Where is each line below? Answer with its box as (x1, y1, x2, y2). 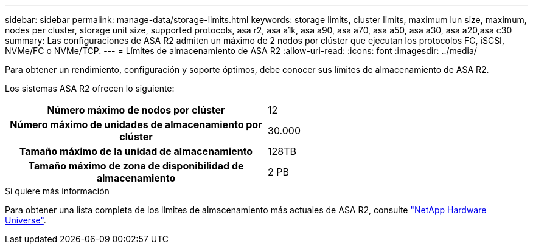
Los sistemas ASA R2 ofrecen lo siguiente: (5, 83, 175, 94)
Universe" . (5, 215, 46, 225)
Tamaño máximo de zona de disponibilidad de (28, 160, 244, 172)
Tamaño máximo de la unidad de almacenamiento (19, 145, 253, 157)
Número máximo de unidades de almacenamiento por (10, 118, 262, 131)
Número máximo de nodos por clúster (47, 104, 225, 116)
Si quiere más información (5, 186, 110, 196)
